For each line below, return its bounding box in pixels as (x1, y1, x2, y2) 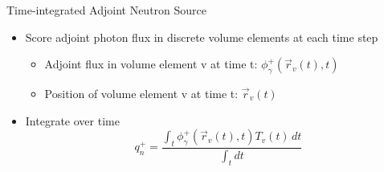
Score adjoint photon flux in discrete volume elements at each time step (25, 28, 378, 45)
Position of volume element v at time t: (44, 84, 239, 101)
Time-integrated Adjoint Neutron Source (6, 2, 207, 18)
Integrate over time (25, 112, 120, 129)
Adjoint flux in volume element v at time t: (44, 55, 258, 72)
